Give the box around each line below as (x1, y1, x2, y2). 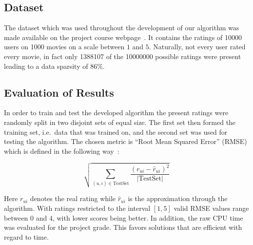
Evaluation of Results (4, 84, 114, 100)
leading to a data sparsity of (4, 61, 88, 71)
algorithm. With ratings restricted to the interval (4, 203, 151, 213)
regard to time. (4, 231, 49, 242)
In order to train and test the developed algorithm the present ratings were (4, 107, 229, 118)
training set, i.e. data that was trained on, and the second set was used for (4, 126, 228, 137)
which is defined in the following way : (4, 145, 119, 156)
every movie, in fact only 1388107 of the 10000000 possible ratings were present (4, 51, 241, 61)
